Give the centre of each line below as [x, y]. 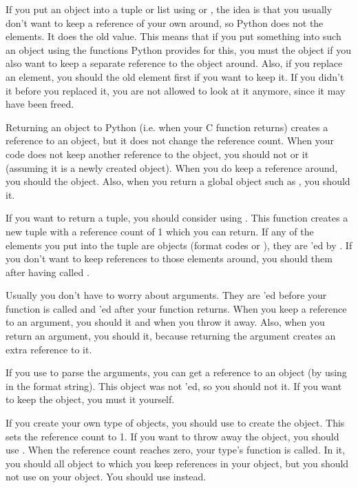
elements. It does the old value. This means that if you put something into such [173, 36]
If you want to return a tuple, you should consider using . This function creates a [177, 218]
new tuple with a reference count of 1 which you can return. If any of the [160, 231]
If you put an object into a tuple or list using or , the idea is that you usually [169, 9]
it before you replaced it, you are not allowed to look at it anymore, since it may [176, 90]
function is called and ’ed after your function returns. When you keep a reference [176, 308]
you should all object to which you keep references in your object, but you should [177, 463]
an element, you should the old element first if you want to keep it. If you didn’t [175, 76]
